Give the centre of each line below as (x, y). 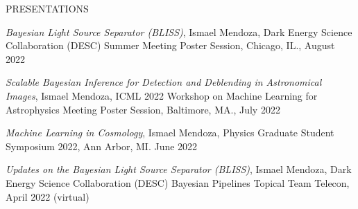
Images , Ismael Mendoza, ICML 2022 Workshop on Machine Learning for (162, 95)
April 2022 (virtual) (48, 196)
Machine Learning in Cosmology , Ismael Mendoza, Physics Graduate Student (170, 133)
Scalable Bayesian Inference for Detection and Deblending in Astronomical (164, 82)
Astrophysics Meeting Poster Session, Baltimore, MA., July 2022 (143, 109)
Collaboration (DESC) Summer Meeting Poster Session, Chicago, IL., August (170, 45)
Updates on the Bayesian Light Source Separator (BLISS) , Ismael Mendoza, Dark (179, 169)
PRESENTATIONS (47, 8)
